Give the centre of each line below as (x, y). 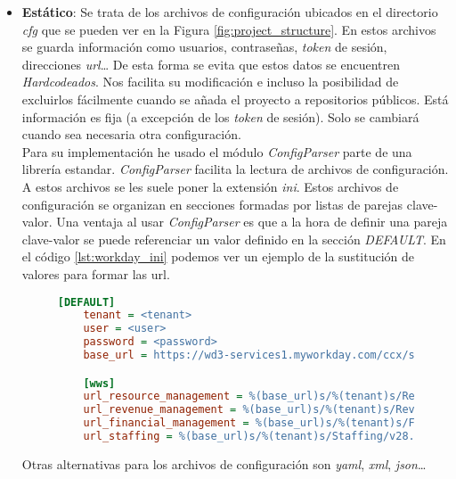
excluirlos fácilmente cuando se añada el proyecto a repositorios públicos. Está (235, 99)
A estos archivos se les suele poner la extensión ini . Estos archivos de (210, 186)
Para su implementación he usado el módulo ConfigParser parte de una (217, 151)
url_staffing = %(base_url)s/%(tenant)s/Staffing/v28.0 (252, 437)
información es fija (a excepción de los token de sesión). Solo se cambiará (220, 116)
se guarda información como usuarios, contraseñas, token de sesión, (204, 47)
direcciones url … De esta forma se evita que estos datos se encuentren (211, 64)
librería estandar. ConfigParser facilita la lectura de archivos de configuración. (235, 169)
